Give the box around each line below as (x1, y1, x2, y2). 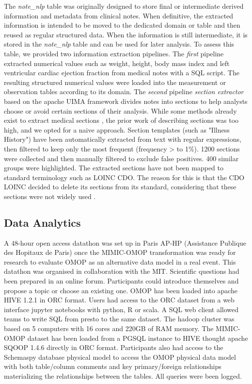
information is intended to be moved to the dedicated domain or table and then (4, 20, 240, 30)
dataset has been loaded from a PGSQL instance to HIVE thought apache (27, 333, 248, 343)
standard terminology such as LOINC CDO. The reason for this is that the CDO (4, 172, 245, 182)
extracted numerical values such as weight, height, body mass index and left (4, 58, 230, 68)
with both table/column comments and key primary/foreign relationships (4, 361, 221, 371)
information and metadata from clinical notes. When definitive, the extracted (4, 10, 234, 20)
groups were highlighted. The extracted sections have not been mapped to (4, 163, 223, 173)
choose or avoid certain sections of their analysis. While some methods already (4, 105, 237, 116)
